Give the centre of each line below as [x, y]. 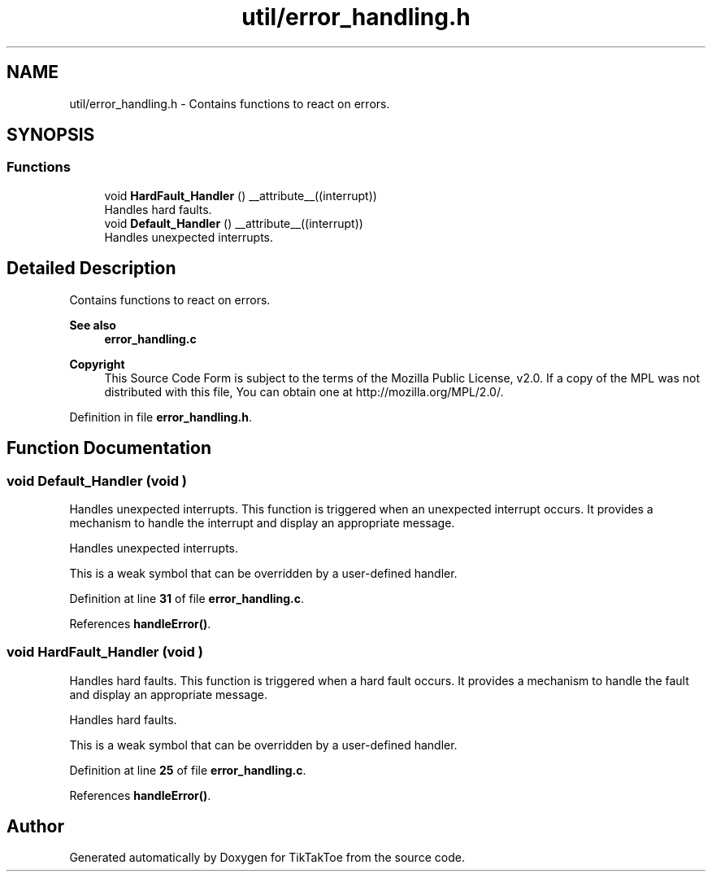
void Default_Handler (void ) [97, 480]
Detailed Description [91, 269]
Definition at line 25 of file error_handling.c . [188, 770]
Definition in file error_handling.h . [161, 417]
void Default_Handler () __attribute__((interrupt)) [234, 223]
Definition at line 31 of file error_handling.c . [187, 598]
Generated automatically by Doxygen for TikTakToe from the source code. [267, 858]
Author [35, 827]
